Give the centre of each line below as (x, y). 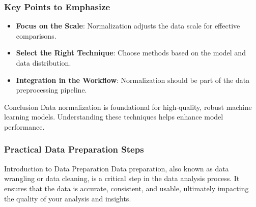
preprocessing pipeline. (51, 90)
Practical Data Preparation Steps (74, 149)
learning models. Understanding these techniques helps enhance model (114, 117)
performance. (24, 126)
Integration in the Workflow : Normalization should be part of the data (133, 80)
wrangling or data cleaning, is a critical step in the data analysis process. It (122, 178)
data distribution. (44, 63)
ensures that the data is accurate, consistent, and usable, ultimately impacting (126, 188)
